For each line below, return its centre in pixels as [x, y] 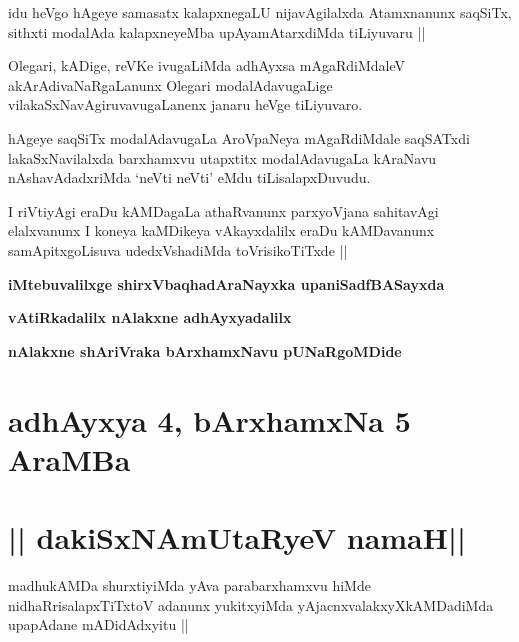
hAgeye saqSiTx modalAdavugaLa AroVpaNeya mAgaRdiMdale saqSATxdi [239, 137]
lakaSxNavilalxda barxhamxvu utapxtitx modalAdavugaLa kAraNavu [222, 157]
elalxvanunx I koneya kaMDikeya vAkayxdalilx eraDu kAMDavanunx [221, 230]
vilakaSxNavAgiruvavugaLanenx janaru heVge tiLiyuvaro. [185, 104]
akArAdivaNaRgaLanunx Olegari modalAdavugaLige [170, 84]
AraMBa [69, 458]
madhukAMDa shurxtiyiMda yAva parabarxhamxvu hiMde [189, 585]
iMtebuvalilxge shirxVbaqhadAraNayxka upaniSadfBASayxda [226, 283]
